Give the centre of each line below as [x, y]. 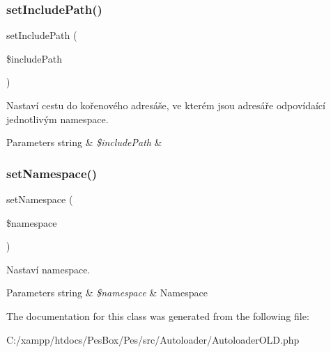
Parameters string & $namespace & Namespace [107, 293]
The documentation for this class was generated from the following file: [158, 315]
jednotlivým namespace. [57, 119]
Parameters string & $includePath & [84, 142]
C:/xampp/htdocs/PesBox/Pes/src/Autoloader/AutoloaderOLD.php [153, 339]
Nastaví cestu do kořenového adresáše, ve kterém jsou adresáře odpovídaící [166, 105]
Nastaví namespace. [48, 269]
